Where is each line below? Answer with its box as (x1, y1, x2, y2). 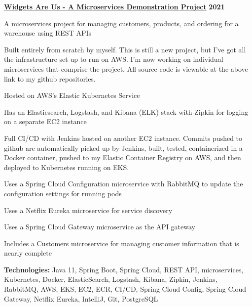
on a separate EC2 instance (4, 116, 87, 127)
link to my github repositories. (4, 73, 96, 84)
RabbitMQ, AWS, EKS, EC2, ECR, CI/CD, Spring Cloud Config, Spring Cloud (4, 284, 246, 294)
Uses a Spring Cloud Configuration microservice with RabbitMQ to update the (4, 178, 243, 189)
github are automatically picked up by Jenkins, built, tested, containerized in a (4, 142, 243, 153)
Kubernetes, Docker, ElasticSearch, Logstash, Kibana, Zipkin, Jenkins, (4, 274, 217, 284)
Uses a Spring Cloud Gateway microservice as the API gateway (4, 221, 195, 232)
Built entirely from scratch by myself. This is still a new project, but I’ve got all (4, 44, 246, 54)
